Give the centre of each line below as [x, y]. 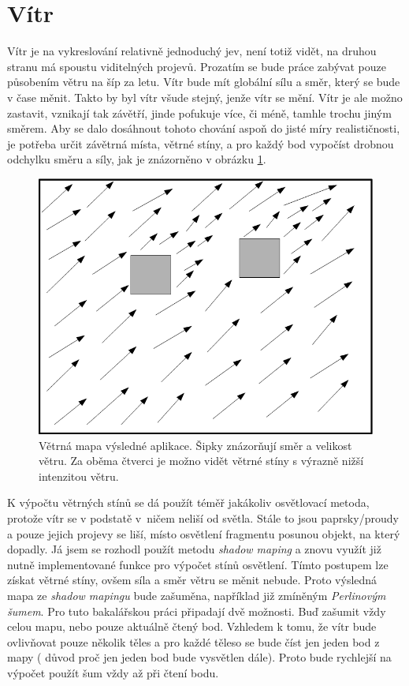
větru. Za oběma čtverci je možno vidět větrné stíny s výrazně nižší [201, 461]
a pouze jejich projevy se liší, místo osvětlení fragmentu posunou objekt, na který [204, 533]
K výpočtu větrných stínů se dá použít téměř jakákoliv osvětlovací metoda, [188, 502]
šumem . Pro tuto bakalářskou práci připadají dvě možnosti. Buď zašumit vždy [197, 611]
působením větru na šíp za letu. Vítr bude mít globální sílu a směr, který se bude [204, 82]
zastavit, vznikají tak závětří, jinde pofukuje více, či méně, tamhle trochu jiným [199, 112]
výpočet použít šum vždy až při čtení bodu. [113, 673]
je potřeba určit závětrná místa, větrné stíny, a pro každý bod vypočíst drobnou [201, 143]
